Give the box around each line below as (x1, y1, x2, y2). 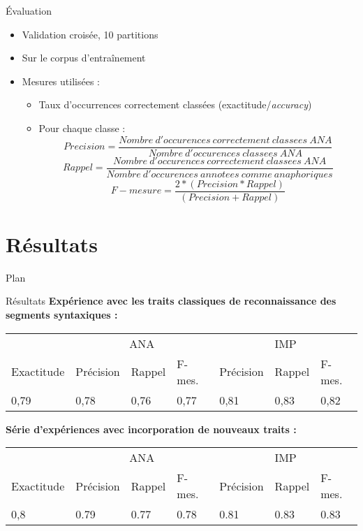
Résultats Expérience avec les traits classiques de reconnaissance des (6, 293, 336, 308)
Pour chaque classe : (38, 120, 126, 135)
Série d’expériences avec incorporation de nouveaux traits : (6, 421, 297, 436)
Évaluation (6, 3, 52, 17)
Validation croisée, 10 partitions (22, 27, 158, 41)
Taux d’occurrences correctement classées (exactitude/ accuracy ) (38, 97, 312, 112)
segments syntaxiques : (6, 307, 118, 322)
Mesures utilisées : (22, 73, 100, 88)
